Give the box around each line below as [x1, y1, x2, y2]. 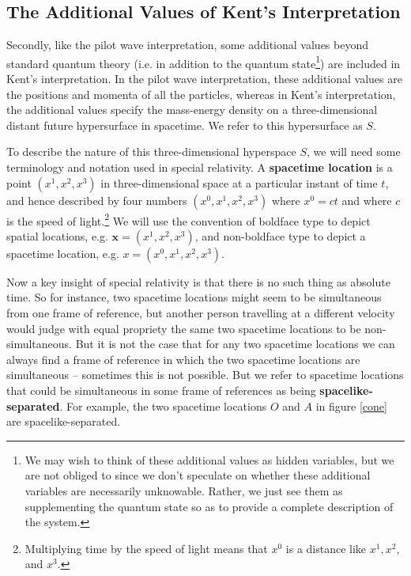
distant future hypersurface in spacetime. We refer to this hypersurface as [6, 116, 363, 133]
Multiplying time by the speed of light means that [25, 540, 268, 556]
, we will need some [307, 143, 401, 160]
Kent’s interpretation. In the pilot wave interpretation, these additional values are [6, 70, 402, 87]
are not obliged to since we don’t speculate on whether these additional [25, 467, 371, 483]
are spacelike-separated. [6, 413, 121, 430]
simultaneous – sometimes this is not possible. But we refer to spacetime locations [6, 366, 404, 383]
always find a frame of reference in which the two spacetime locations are [6, 351, 360, 367]
